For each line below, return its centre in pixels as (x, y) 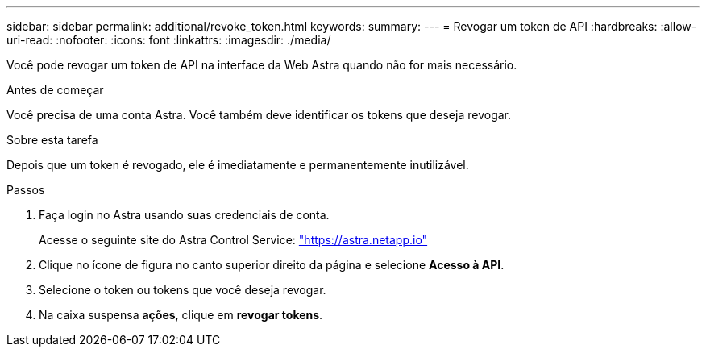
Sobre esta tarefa (52, 140)
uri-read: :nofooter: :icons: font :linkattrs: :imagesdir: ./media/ (169, 40)
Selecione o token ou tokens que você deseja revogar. (183, 290)
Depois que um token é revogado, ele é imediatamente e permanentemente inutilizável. (238, 165)
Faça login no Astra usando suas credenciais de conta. (184, 215)
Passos (26, 190)
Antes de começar (55, 90)
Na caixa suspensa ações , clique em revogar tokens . (181, 315)
